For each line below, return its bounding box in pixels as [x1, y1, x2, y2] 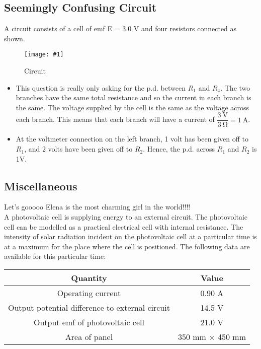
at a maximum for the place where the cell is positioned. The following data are [4, 241, 250, 251]
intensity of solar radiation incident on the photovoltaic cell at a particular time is [4, 231, 257, 242]
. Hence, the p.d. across [143, 144, 215, 154]
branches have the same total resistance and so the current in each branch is [16, 92, 251, 103]
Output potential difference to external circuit [8, 302, 170, 314]
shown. [4, 33, 25, 43]
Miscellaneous [4, 178, 77, 193]
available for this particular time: [4, 251, 106, 261]
